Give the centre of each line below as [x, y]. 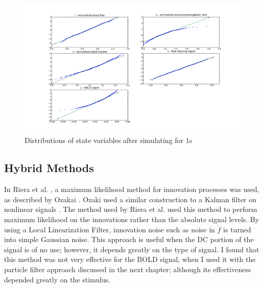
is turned [237, 229]
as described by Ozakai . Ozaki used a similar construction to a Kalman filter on [130, 199]
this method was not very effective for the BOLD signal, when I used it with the [130, 259]
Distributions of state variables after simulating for [104, 140]
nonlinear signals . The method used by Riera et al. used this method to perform [131, 209]
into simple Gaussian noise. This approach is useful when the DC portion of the [129, 239]
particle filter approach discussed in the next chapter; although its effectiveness [128, 269]
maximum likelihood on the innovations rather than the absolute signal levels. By [132, 219]
